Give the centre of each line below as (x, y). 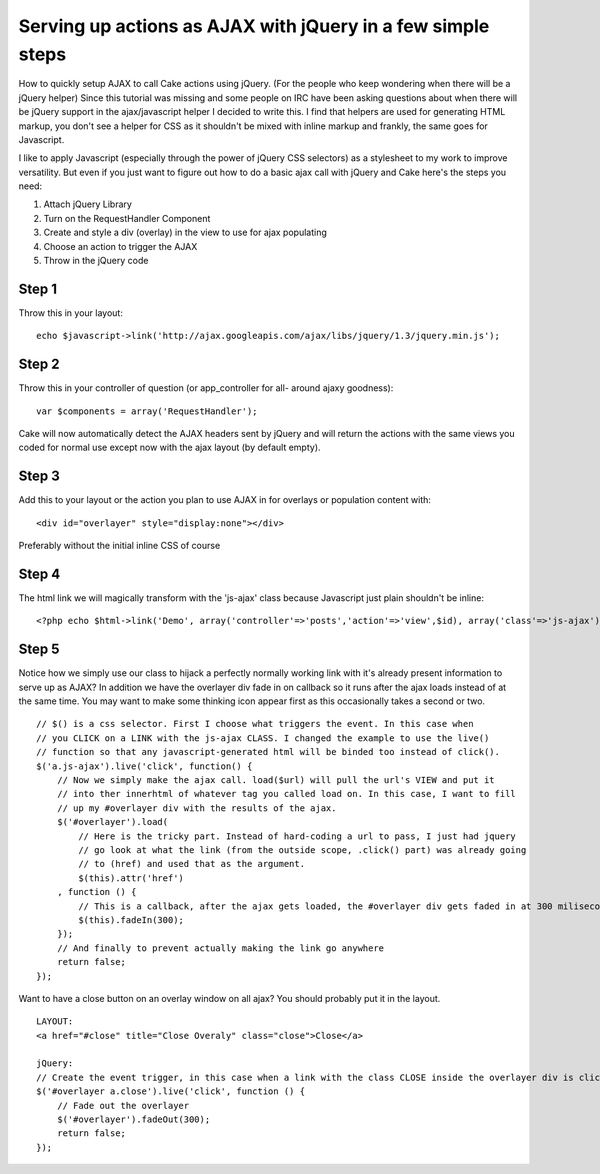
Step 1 (38, 288)
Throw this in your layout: (71, 312)
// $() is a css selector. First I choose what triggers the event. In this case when (255, 724)
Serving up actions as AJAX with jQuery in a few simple (254, 26)
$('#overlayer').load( (112, 822)
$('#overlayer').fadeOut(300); (133, 1119)
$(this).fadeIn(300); (131, 919)
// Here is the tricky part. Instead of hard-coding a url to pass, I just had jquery (297, 836)
